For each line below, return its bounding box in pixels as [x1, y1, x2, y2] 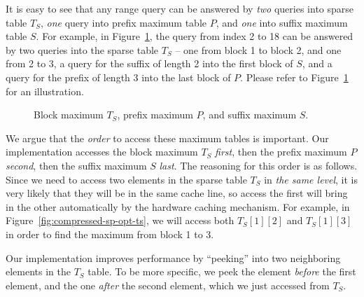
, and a [302, 56, 332, 71]
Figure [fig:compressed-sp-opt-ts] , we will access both [6, 213, 234, 228]
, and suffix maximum [202, 107, 297, 122]
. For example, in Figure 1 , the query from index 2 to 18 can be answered [36, 29, 353, 43]
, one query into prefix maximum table [40, 15, 206, 29]
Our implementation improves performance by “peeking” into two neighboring [6, 250, 341, 265]
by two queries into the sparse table [6, 42, 159, 57]
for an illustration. [6, 83, 84, 98]
